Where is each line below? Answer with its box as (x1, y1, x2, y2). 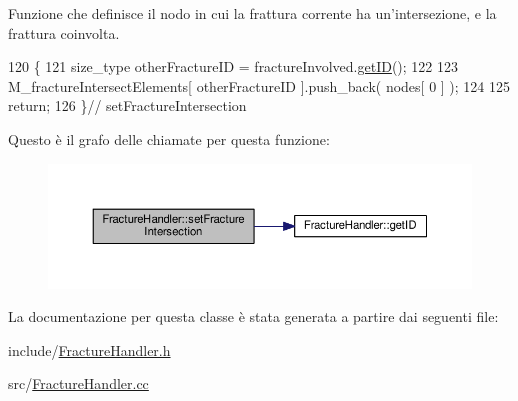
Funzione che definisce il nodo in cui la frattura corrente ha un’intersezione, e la (8, 3, 497, 23)
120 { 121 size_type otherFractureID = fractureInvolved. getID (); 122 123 (8, 56, 459, 77)
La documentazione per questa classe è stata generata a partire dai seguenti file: (8, 306, 499, 327)
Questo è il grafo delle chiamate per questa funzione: (8, 128, 330, 149)
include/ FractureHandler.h (8, 339, 171, 360)
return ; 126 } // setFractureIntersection (8, 95, 247, 116)
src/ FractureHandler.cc (8, 373, 149, 394)
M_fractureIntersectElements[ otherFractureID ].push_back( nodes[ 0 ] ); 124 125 (8, 75, 511, 96)
